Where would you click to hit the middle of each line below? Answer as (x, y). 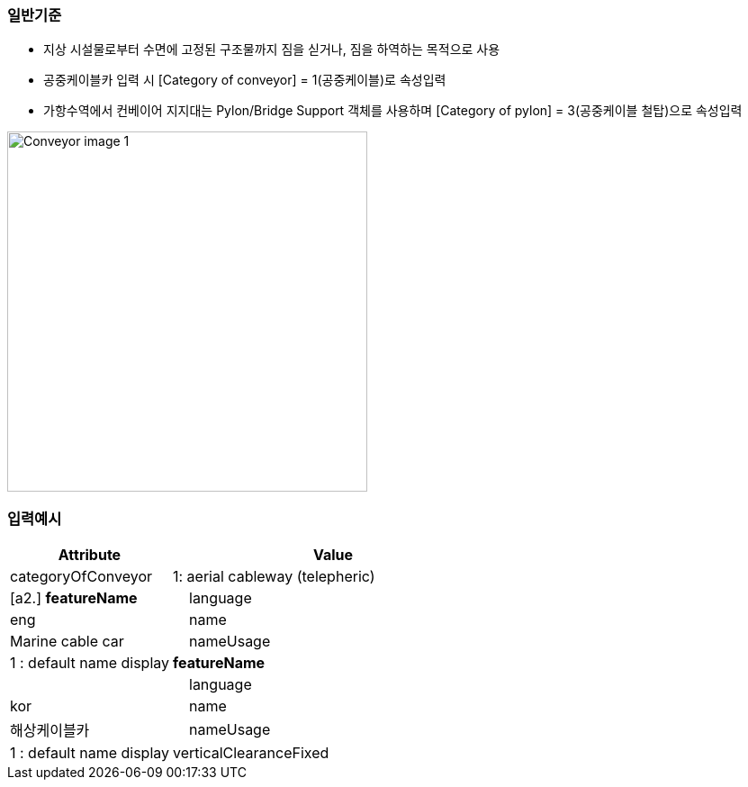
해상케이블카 (50, 731)
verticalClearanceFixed (251, 753)
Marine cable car (67, 642)
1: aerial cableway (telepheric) (274, 577)
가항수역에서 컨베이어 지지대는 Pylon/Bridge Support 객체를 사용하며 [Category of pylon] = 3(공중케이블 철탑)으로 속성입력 (393, 111)
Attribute (90, 555)
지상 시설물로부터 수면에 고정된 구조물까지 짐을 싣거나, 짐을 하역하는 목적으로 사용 (272, 50)
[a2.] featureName (74, 598)
